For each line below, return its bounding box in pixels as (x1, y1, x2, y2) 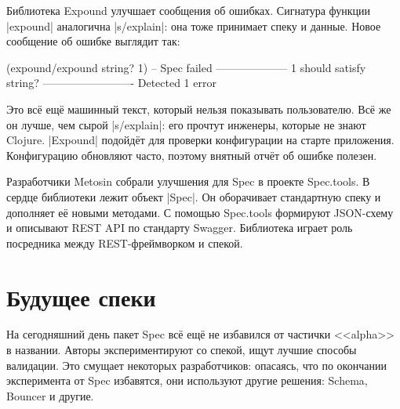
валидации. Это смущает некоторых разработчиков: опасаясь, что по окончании (6, 357, 387, 373)
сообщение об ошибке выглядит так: (6, 33, 180, 49)
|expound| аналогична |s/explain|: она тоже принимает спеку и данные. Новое (6, 17, 381, 34)
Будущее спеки (6, 281, 156, 313)
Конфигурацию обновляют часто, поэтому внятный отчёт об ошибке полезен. (6, 147, 377, 163)
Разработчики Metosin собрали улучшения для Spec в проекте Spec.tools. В (6, 173, 370, 190)
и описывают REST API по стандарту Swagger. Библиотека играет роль (6, 219, 353, 236)
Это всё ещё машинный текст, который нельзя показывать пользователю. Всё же (6, 100, 391, 117)
